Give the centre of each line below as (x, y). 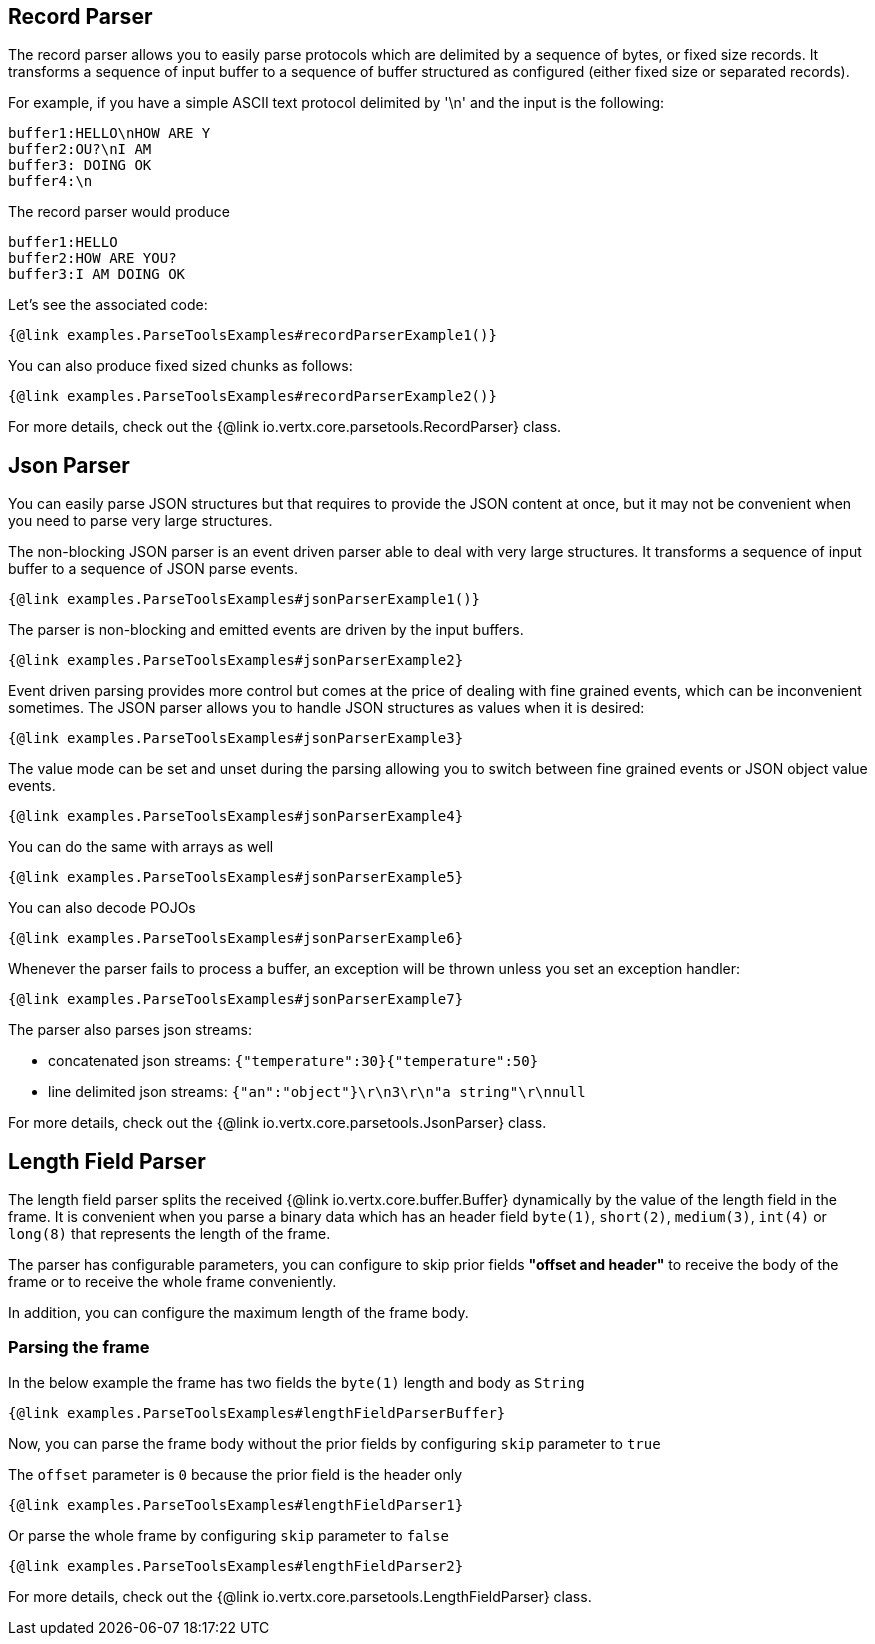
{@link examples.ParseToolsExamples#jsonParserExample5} (236, 877)
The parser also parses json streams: (130, 1030)
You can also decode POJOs (102, 908)
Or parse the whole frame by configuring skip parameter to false (228, 1535)
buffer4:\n (50, 181)
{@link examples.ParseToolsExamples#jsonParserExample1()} (244, 599)
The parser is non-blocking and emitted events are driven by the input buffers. (266, 630)
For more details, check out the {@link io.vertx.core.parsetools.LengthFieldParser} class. (300, 1596)
